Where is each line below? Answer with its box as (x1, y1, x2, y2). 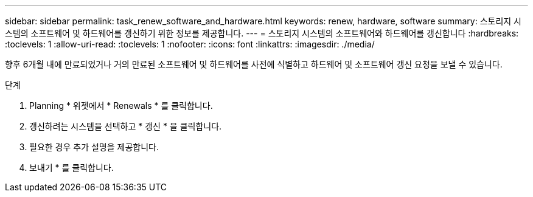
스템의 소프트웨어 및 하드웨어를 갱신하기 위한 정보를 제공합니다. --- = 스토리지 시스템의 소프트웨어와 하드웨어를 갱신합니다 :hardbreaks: (5, 28, 519, 38)
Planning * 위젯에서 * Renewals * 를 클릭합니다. (29, 100, 213, 111)
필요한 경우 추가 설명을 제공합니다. (29, 142, 159, 152)
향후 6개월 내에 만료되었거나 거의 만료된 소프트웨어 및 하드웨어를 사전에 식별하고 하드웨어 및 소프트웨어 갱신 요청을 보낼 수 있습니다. (5, 59, 503, 69)
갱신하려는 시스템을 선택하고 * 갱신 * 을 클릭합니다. (29, 121, 222, 131)
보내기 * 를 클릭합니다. (29, 162, 114, 173)
